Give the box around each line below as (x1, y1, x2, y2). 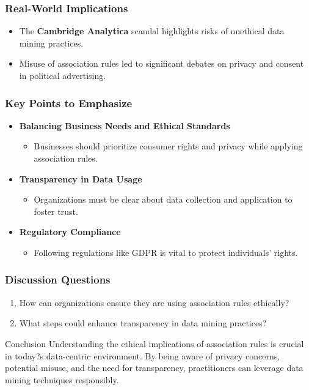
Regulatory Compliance (19, 225, 121, 238)
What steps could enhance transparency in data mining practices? (19, 317, 267, 329)
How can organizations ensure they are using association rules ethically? (19, 296, 289, 309)
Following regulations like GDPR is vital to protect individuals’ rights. (34, 246, 298, 258)
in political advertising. (19, 69, 106, 81)
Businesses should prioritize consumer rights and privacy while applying (34, 140, 303, 152)
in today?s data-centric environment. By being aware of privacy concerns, (5, 349, 280, 362)
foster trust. (34, 204, 78, 217)
